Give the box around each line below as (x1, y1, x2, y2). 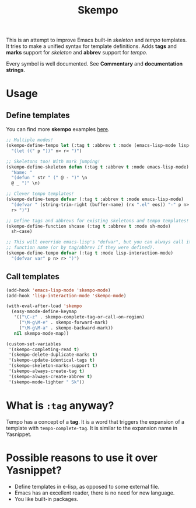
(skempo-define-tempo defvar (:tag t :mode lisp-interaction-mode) (6, 250, 174, 256)
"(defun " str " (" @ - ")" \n (11, 175, 87, 181)
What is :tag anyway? (6, 399, 114, 412)
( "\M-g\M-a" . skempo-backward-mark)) (19, 325, 114, 331)
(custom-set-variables (6, 341, 61, 347)
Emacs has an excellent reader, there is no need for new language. (14, 489, 175, 496)
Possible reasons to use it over (6, 451, 157, 464)
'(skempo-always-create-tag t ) (8, 368, 85, 374)
